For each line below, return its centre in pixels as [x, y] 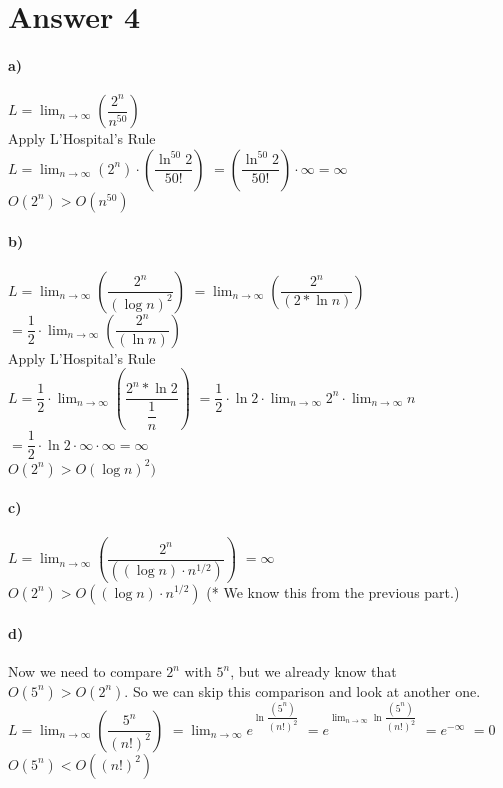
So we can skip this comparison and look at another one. [306, 690]
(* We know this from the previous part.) [333, 591]
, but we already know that [313, 671]
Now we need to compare [85, 671]
